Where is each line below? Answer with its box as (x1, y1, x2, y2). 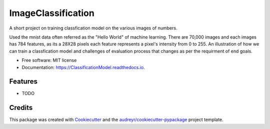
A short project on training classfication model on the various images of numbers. (9, 25, 177, 31)
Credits (9, 103, 33, 112)
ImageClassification (9, 7, 94, 18)
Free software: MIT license (21, 57, 77, 63)
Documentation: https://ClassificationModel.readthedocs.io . (21, 64, 145, 70)
